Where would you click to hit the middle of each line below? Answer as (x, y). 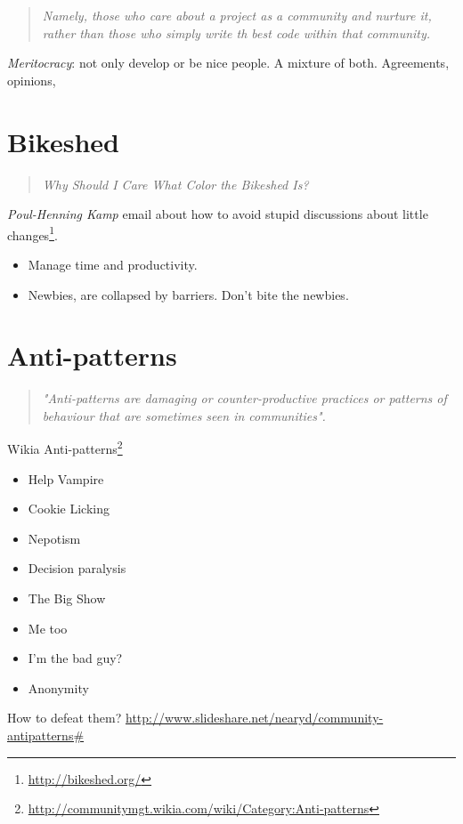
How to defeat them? (65, 718)
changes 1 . (32, 233)
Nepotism (54, 538)
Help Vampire (66, 478)
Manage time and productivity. (113, 264)
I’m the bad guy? (75, 658)
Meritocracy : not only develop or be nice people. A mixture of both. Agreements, (228, 63)
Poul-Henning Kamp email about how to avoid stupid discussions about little (218, 214)
